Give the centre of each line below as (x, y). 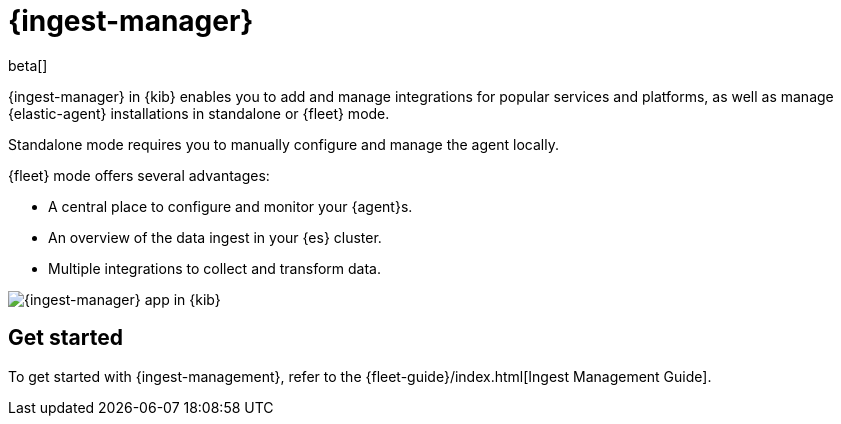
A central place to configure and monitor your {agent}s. (230, 206)
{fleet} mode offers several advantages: (139, 175)
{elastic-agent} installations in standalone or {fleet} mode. (199, 113)
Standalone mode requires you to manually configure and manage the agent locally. (283, 144)
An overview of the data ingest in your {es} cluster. (215, 237)
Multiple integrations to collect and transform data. (214, 268)
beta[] (28, 65)
